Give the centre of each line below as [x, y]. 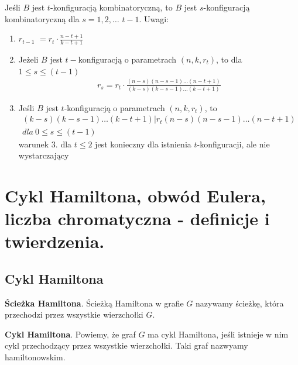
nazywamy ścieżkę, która [240, 303]
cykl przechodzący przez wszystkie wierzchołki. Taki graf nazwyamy [126, 345]
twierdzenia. [55, 241]
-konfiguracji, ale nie [233, 144]
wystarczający [44, 155]
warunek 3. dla [45, 144]
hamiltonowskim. [35, 357]
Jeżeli [28, 59]
